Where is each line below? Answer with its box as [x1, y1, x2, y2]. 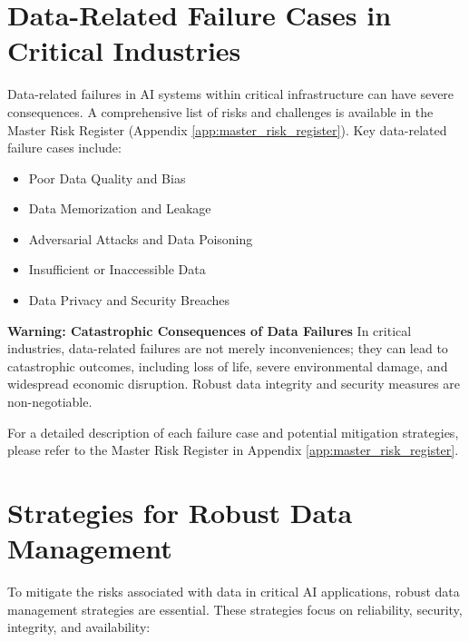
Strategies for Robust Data [7, 494, 353, 530]
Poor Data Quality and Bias [28, 168, 186, 187]
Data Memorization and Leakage [28, 199, 211, 218]
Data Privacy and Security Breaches [28, 291, 230, 310]
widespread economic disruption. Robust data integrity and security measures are [7, 374, 461, 393]
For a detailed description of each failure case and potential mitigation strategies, [7, 422, 459, 441]
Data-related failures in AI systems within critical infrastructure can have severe [7, 84, 454, 104]
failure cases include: [7, 138, 122, 157]
